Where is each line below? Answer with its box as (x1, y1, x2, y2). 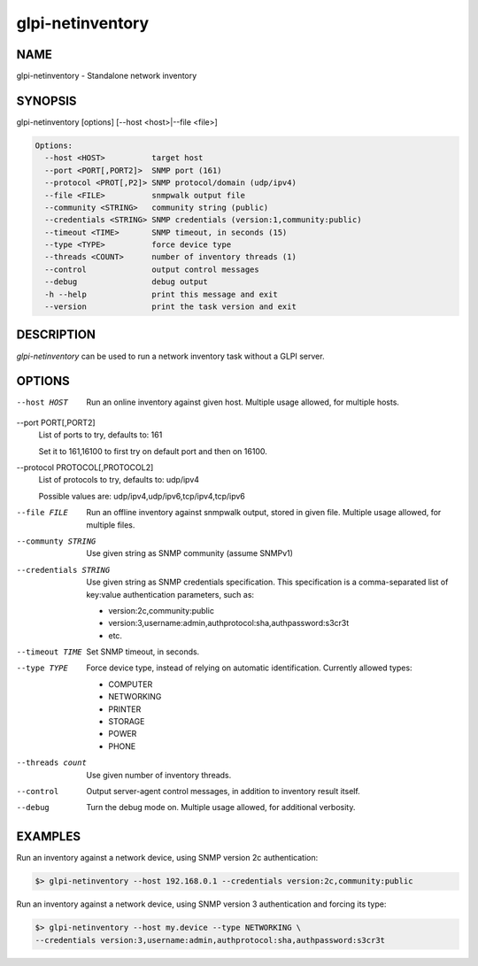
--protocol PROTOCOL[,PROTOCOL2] (16, 462, 154, 473)
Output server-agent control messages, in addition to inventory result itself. (86, 785, 360, 796)
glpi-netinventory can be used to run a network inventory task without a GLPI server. (16, 351, 325, 361)
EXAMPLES (16, 829, 81, 845)
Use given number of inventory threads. (86, 769, 232, 780)
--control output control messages (44, 264, 260, 274)
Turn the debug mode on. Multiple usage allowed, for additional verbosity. (86, 802, 356, 813)
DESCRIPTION (16, 328, 96, 343)
